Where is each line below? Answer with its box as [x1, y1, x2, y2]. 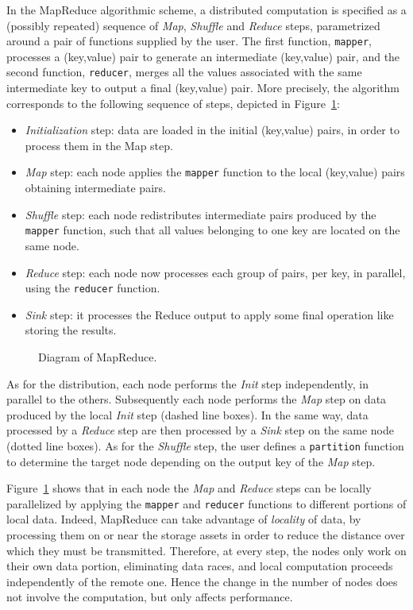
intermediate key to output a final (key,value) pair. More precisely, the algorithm [6, 79, 399, 96]
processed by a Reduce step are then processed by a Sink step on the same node [6, 422, 394, 438]
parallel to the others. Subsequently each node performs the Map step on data [6, 391, 387, 407]
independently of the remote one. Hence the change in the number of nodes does [6, 573, 398, 589]
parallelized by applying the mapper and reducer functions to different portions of [6, 495, 407, 512]
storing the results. [25, 322, 117, 338]
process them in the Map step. [25, 137, 173, 153]
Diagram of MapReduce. [38, 349, 157, 365]
